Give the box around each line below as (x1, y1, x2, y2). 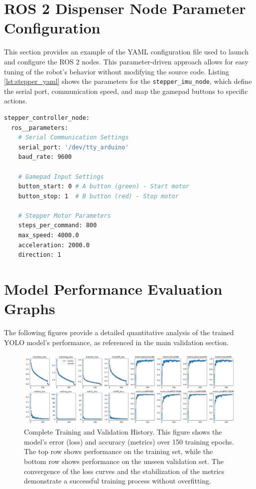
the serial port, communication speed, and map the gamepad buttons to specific (4, 85, 248, 96)
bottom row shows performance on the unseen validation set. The (24, 456, 224, 466)
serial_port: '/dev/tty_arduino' (18, 143, 129, 151)
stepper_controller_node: (4, 114, 90, 121)
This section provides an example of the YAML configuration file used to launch (4, 46, 249, 57)
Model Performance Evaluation (4, 279, 223, 299)
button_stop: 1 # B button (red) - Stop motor (18, 192, 179, 200)
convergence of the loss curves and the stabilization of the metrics (24, 466, 225, 476)
